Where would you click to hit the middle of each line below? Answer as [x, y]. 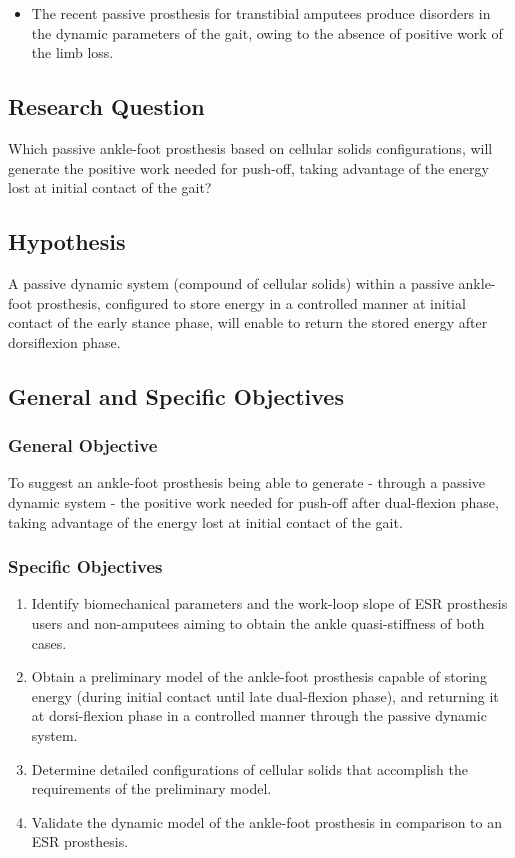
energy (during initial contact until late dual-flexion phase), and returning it [265, 695]
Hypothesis [67, 241]
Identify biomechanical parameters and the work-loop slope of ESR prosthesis [269, 603]
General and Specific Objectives [176, 395]
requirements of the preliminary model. [151, 788]
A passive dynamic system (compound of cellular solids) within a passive [231, 282]
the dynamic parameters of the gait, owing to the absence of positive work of [267, 32]
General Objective [83, 445]
